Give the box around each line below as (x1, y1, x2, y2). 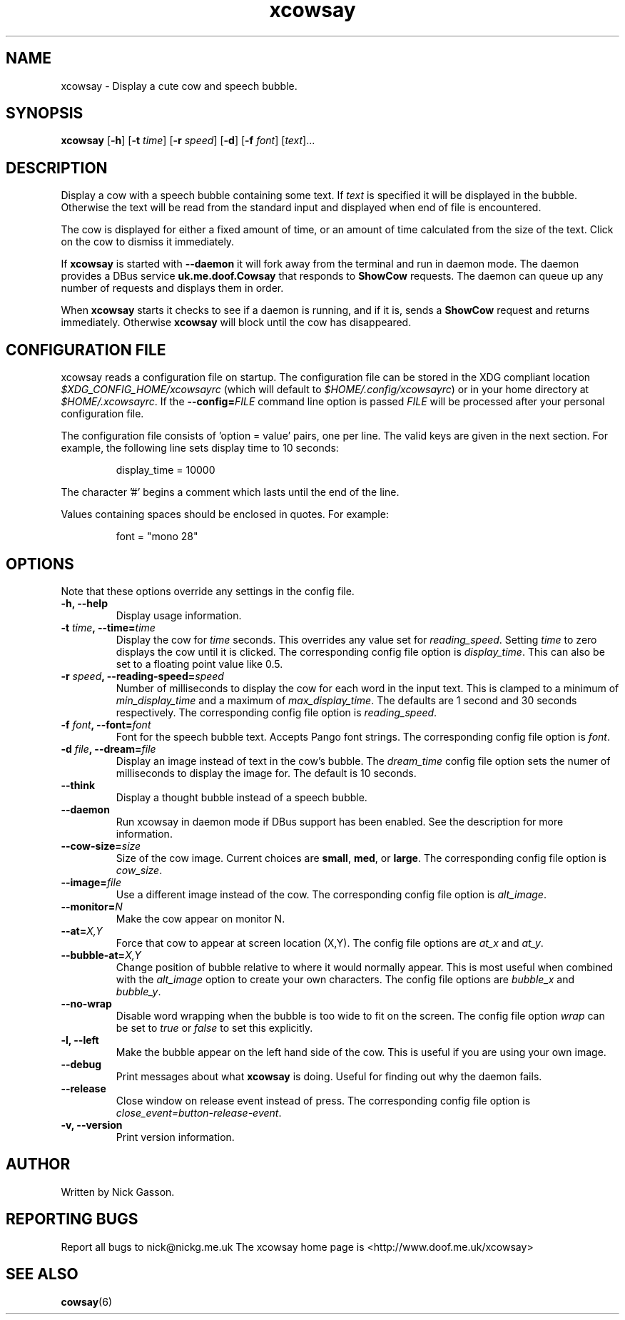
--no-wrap (61, 997, 112, 1010)
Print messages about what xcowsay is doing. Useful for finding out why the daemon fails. (116, 1070, 542, 1082)
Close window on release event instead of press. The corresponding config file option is (116, 1094, 531, 1107)
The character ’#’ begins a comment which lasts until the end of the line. (61, 486, 400, 499)
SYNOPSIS (6, 104, 83, 123)
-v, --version (61, 1118, 123, 1131)
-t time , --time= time (61, 621, 156, 634)
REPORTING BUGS (6, 1210, 138, 1229)
